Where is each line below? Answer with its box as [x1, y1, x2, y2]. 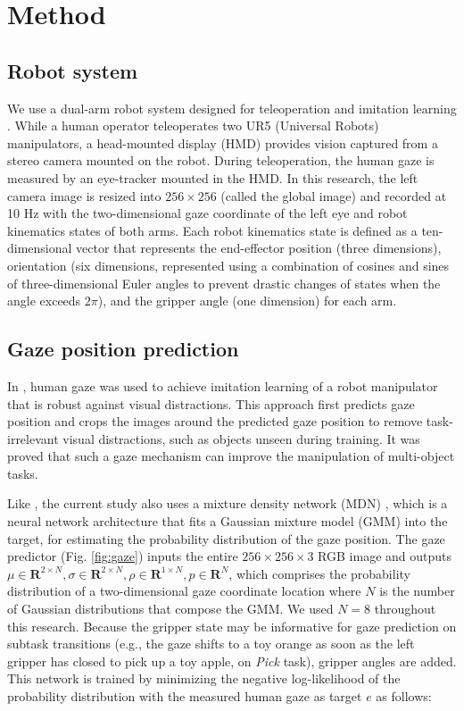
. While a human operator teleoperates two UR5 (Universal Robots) [7, 116, 379, 135]
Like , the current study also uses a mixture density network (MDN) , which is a [7, 494, 448, 513]
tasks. [7, 464, 38, 482]
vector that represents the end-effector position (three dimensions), [76, 238, 442, 257]
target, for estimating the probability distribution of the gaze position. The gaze [7, 529, 445, 548]
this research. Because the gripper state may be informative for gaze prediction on [7, 616, 457, 635]
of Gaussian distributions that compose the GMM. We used [7, 599, 334, 618]
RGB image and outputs [318, 547, 452, 565]
